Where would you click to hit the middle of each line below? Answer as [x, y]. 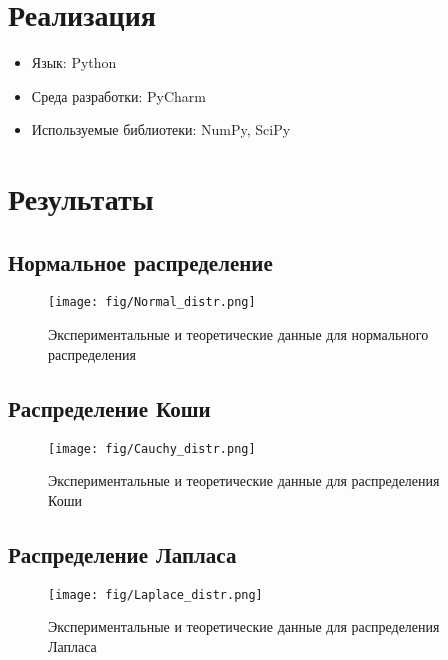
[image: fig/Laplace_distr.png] [155, 594]
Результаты [81, 198]
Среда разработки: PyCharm [118, 95]
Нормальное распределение [140, 261]
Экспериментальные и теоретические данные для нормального [238, 334]
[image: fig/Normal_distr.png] [152, 302]
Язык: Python [74, 62]
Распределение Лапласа [122, 553]
